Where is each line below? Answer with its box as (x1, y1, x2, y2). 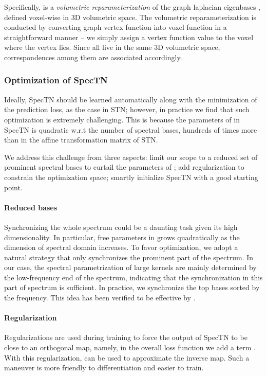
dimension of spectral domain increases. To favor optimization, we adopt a (4, 242, 238, 253)
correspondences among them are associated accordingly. (4, 51, 182, 62)
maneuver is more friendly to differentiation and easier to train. (4, 362, 204, 373)
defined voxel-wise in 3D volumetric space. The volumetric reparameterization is (4, 11, 256, 22)
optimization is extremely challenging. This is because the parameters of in (4, 114, 240, 124)
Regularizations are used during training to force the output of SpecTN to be (4, 332, 247, 343)
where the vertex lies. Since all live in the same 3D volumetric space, (4, 42, 220, 52)
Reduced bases (4, 202, 58, 212)
